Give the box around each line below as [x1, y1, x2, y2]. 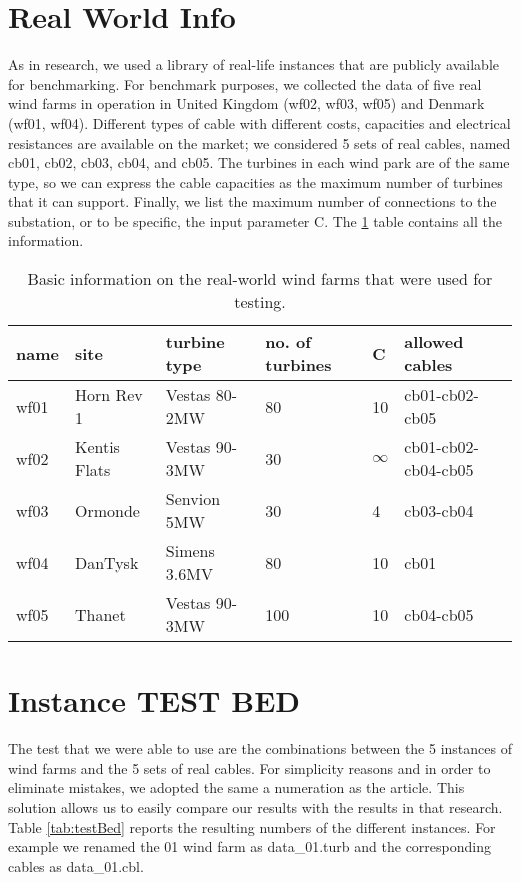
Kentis [74, 435, 120, 459]
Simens [165, 539, 215, 563]
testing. [234, 290, 286, 314]
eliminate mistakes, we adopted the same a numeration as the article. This [8, 777, 465, 798]
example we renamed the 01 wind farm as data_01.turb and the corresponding [8, 836, 491, 857]
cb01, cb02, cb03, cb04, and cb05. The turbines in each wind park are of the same [8, 152, 510, 173]
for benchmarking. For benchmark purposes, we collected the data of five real [8, 73, 482, 94]
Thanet [74, 602, 126, 626]
